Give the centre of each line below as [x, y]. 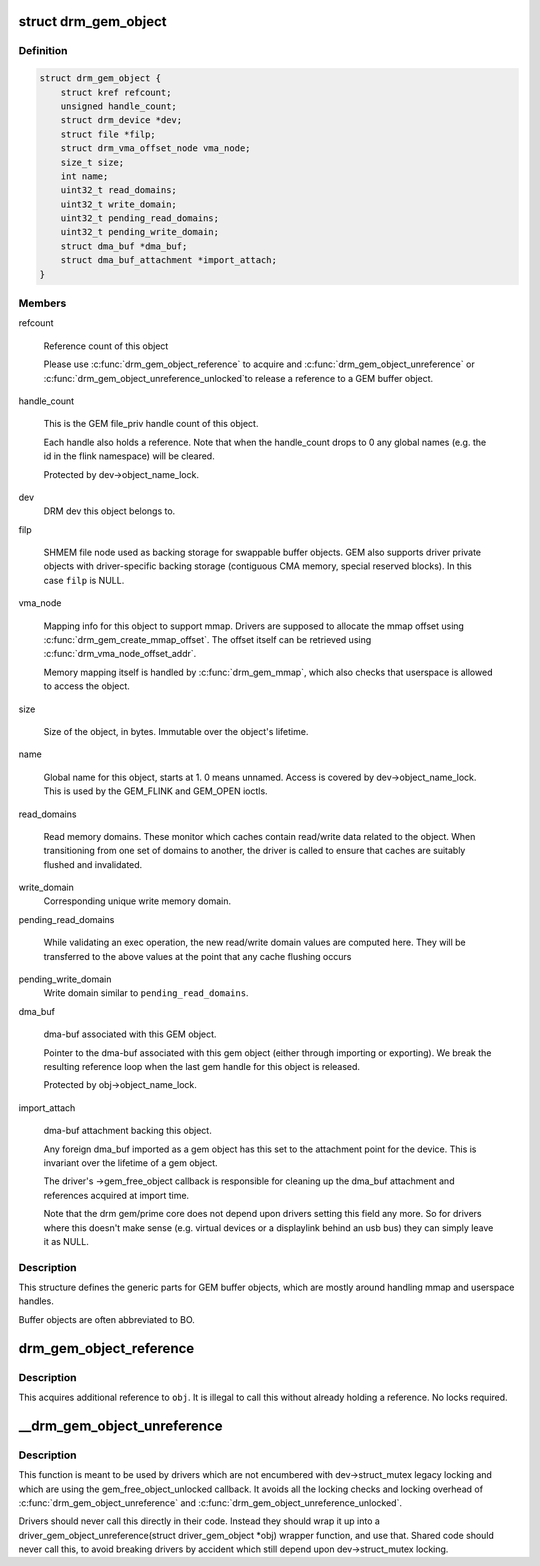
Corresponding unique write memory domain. [137, 901]
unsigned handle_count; [118, 106]
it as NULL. [66, 1241]
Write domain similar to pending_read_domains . [146, 993]
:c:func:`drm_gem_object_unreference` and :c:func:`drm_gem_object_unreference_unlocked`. [210, 1502]
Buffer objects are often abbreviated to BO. [106, 1319]
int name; [84, 176]
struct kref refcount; [116, 92]
